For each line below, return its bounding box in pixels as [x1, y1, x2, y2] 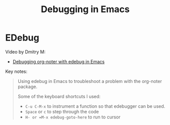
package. [17, 84, 38, 90]
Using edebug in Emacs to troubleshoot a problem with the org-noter [17, 78, 162, 84]
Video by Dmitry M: [5, 49, 46, 55]
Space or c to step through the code [25, 108, 99, 114]
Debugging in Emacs [41, 4, 130, 15]
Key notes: [5, 68, 28, 74]
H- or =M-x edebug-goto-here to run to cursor [25, 114, 121, 120]
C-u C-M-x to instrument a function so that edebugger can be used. [25, 103, 165, 109]
